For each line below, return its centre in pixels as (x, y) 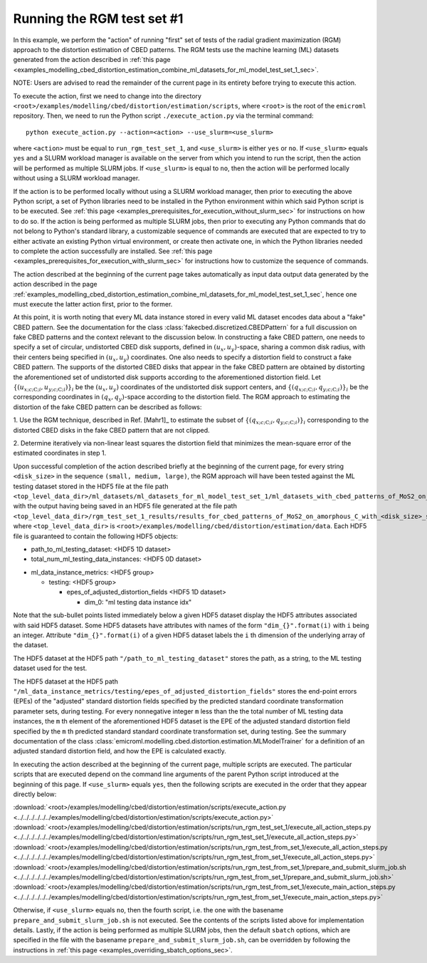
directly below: (35, 794)
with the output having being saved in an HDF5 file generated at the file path (125, 506)
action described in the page (55, 284)
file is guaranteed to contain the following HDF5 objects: (95, 536)
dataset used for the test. (50, 668)
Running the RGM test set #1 (98, 19)
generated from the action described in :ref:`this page (92, 60)
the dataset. (31, 645)
